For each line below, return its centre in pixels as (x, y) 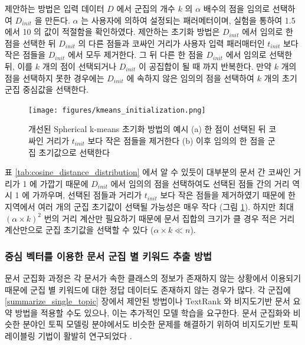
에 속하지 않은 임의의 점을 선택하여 (190, 78)
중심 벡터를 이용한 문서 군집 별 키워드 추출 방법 (109, 256)
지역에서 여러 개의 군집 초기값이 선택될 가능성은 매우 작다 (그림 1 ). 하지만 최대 (149, 206)
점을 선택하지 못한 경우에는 (55, 78)
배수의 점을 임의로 (237, 8)
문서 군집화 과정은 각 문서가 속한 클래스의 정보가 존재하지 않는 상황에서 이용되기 (153, 277)
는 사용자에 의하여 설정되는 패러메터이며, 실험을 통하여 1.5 (188, 20)
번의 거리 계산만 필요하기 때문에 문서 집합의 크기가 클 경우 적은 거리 (169, 218)
